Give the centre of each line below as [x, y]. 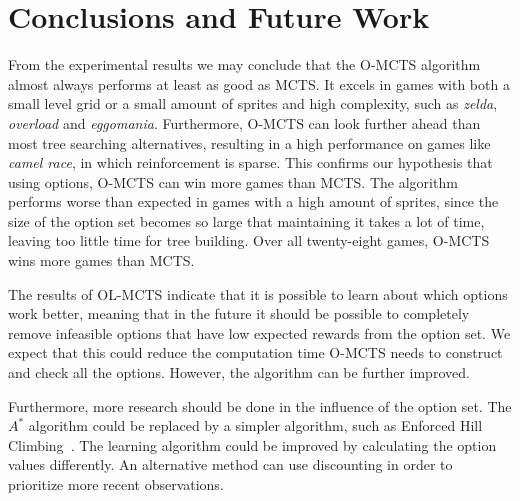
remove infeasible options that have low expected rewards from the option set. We [259, 332]
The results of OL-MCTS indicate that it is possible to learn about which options [258, 293]
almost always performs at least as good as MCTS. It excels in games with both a [259, 83]
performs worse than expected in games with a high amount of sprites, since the [253, 201]
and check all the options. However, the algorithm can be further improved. [239, 372]
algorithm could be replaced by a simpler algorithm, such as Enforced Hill [255, 425]
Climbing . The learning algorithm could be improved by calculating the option [252, 444]
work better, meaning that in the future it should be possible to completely [239, 313]
